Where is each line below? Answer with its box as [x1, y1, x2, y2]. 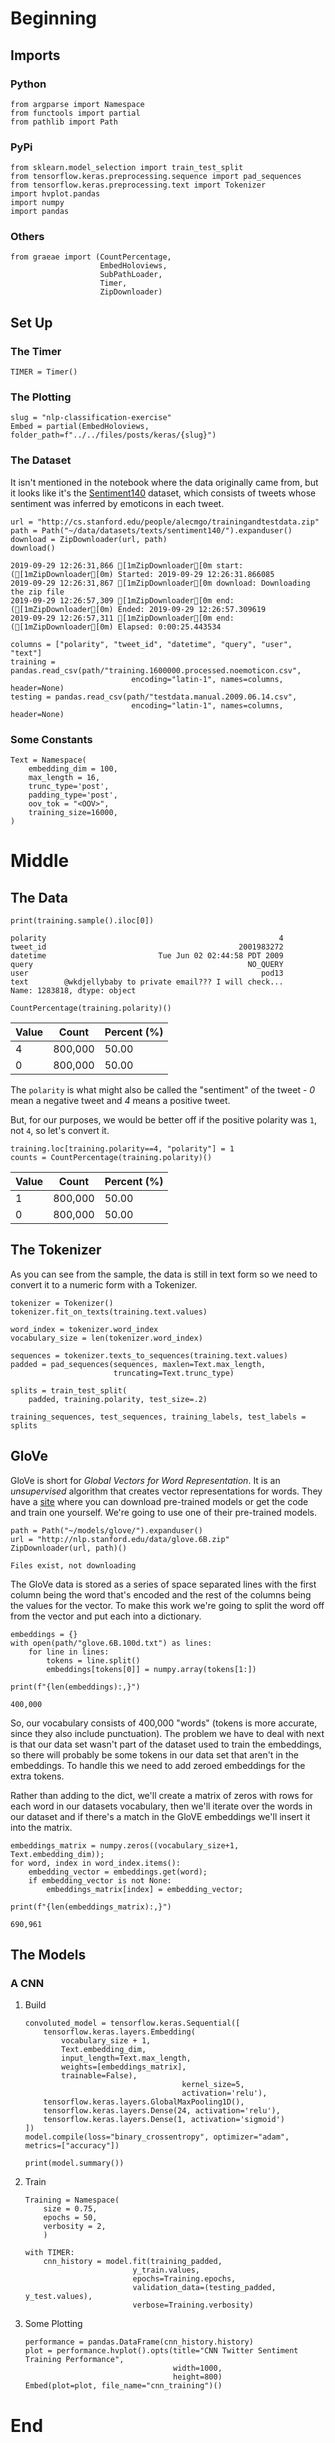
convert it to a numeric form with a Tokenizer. [10, 1278, 198, 1291]
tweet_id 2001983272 [10, 942, 284, 952]
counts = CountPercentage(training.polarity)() [10, 1153, 213, 1163]
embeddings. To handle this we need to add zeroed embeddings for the [10, 1759, 306, 1771]
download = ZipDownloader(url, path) [10, 534, 168, 544]
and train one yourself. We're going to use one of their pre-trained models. [10, 1506, 318, 1518]
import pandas [10, 207, 70, 217]
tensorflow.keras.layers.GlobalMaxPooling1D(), [43, 2097, 245, 2107]
